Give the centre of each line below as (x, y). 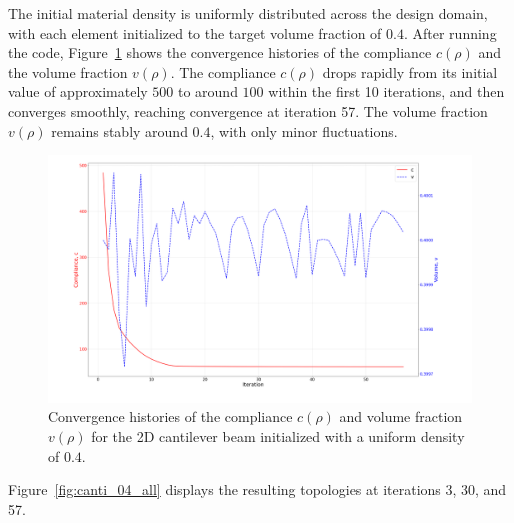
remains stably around (119, 130)
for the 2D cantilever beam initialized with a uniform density (278, 435)
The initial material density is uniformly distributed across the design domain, (248, 13)
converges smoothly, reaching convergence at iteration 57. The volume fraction (248, 110)
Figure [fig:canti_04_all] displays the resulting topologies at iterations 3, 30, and (257, 489)
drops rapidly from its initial (410, 71)
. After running (450, 32)
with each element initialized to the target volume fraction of (195, 32)
